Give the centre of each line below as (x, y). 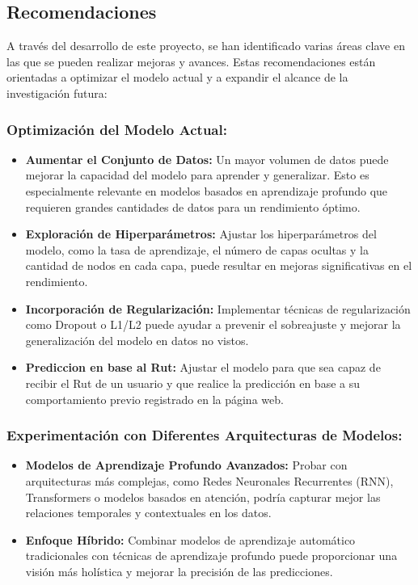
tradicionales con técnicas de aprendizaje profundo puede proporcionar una (211, 556)
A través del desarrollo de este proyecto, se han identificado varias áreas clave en (206, 46)
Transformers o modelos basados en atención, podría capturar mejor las (203, 497)
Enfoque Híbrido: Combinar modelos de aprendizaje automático (190, 539)
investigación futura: (57, 93)
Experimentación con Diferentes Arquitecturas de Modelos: (205, 435)
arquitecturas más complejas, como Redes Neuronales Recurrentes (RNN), (209, 480)
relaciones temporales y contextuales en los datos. (148, 513)
